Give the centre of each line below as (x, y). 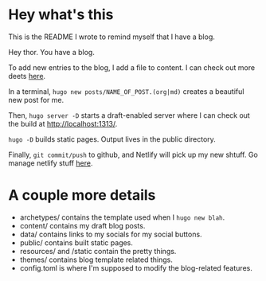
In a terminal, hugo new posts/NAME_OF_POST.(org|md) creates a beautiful (126, 91)
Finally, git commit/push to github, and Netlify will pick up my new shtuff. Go (133, 154)
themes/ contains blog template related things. (96, 260)
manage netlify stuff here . (51, 163)
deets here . (27, 76)
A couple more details (82, 195)
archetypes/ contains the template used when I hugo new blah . (122, 217)
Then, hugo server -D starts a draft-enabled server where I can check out (129, 115)
